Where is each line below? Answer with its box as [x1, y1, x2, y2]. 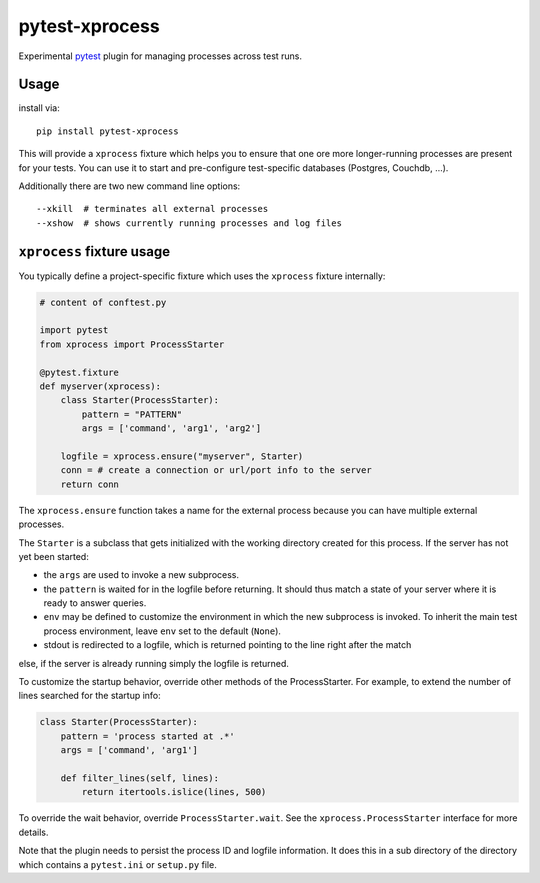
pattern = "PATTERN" [81, 408, 183, 420]
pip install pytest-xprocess [36, 125, 179, 137]
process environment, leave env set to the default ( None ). [43, 625, 282, 637]
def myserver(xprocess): [39, 381, 162, 392]
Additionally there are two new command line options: [18, 180, 241, 192]
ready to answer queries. [43, 597, 147, 609]
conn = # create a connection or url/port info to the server [60, 465, 372, 476]
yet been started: [18, 550, 89, 562]
